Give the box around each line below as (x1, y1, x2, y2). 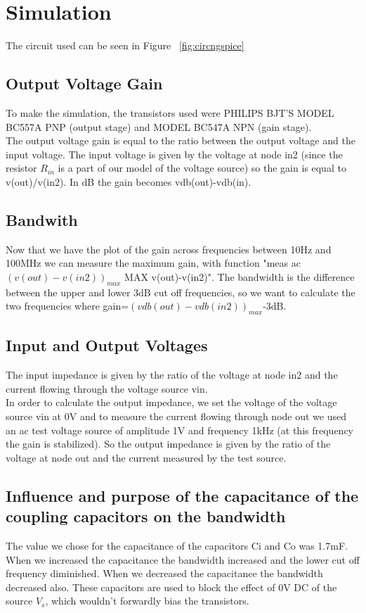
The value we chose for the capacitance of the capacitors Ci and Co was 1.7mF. (6, 538, 348, 553)
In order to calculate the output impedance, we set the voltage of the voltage (6, 395, 337, 410)
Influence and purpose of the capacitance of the (6, 484, 359, 506)
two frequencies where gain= (6, 298, 129, 313)
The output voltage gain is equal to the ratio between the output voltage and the (6, 133, 355, 148)
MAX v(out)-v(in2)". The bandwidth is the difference (124, 269, 355, 284)
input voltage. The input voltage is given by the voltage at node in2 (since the (6, 146, 343, 161)
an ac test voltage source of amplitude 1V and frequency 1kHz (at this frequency (6, 422, 353, 437)
